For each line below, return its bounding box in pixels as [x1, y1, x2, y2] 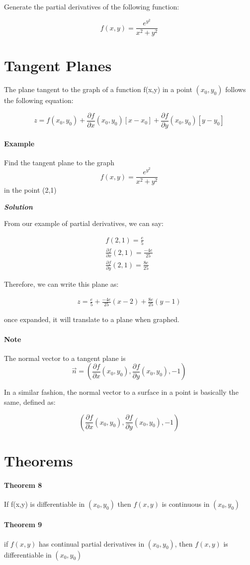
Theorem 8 [4, 479, 42, 490]
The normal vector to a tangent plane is [4, 352, 126, 363]
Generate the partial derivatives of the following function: [4, 1, 179, 11]
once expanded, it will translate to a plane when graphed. [4, 314, 179, 325]
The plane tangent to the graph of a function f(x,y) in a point [4, 84, 192, 95]
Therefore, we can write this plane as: [4, 278, 119, 289]
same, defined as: [4, 397, 56, 407]
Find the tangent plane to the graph [4, 157, 114, 167]
